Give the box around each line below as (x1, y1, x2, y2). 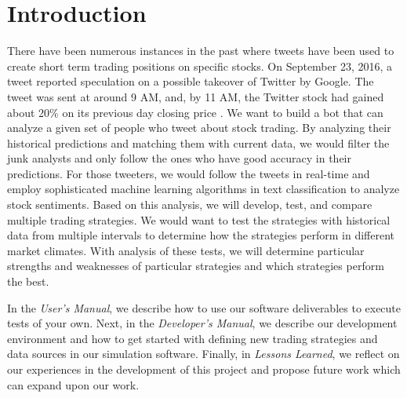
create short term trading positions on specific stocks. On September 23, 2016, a (7, 57, 393, 74)
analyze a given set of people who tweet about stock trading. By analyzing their (7, 119, 391, 136)
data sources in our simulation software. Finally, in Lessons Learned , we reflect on (7, 345, 400, 362)
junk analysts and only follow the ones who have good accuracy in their (7, 150, 351, 166)
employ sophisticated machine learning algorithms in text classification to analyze (7, 181, 400, 197)
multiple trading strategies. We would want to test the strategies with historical (7, 211, 391, 228)
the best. (7, 273, 49, 290)
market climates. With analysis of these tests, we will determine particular (7, 242, 365, 258)
